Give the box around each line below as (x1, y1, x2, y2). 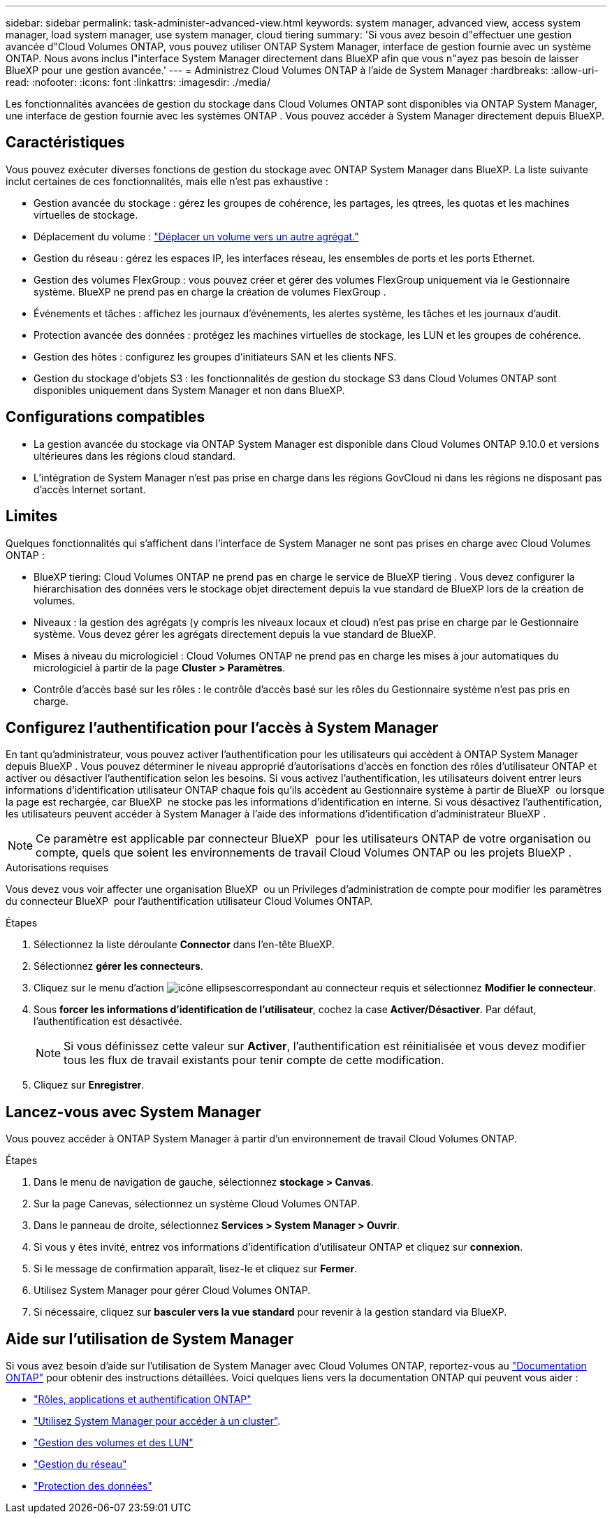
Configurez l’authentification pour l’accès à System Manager (6, 718, 439, 736)
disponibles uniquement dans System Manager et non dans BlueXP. (34, 384, 345, 396)
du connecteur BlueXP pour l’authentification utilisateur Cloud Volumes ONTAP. (6, 895, 373, 908)
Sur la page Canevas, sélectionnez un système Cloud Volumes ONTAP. (34, 1198, 360, 1210)
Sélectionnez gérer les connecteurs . (34, 960, 203, 973)
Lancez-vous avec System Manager (6, 1103, 261, 1121)
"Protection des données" (34, 1480, 152, 1492)
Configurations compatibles (6, 408, 205, 426)
